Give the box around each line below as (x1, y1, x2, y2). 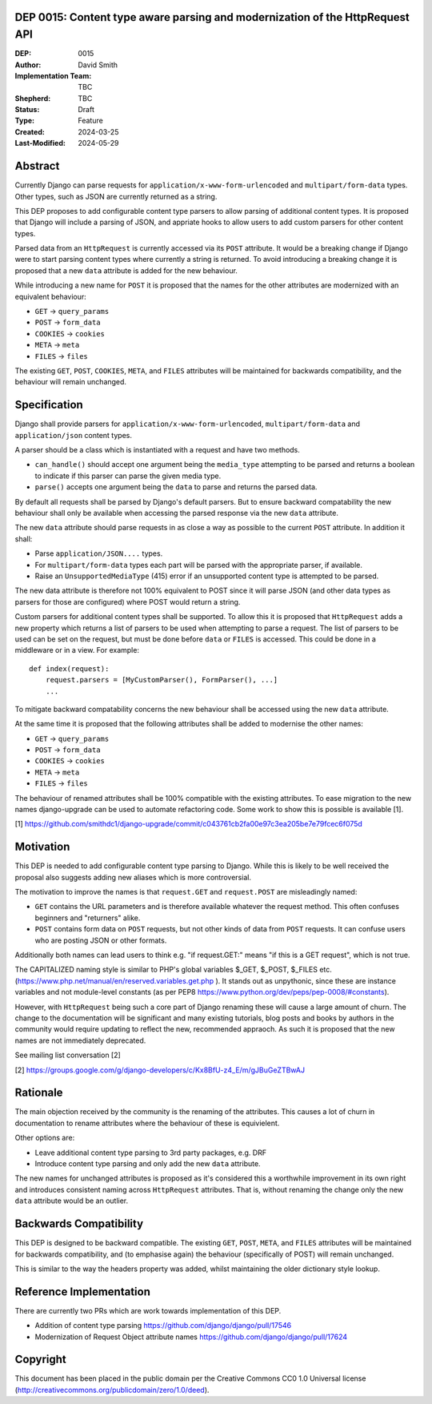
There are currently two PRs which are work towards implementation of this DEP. (14, 1305, 282, 1315)
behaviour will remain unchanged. (14, 377, 127, 387)
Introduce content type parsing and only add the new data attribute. (34, 1159, 261, 1169)
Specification (14, 398, 83, 412)
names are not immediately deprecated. (14, 1036, 146, 1045)
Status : (14, 105, 40, 115)
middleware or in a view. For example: (14, 646, 140, 655)
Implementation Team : (14, 70, 92, 80)
